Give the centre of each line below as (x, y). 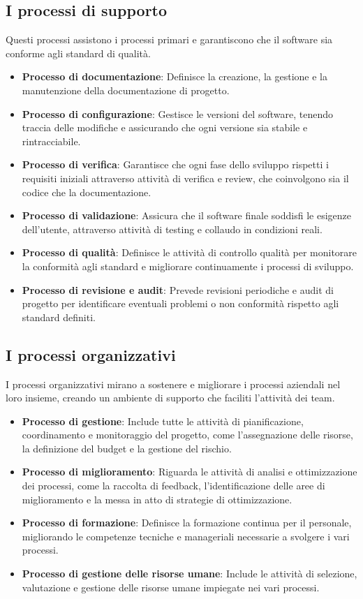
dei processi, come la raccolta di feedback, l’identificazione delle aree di (173, 486)
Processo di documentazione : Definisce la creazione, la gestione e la (175, 76)
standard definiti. (59, 317)
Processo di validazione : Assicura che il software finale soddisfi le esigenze (186, 215)
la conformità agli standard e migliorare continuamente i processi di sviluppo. (188, 266)
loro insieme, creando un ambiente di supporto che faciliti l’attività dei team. (170, 398)
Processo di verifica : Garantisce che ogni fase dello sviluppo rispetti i (175, 164)
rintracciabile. (51, 141)
